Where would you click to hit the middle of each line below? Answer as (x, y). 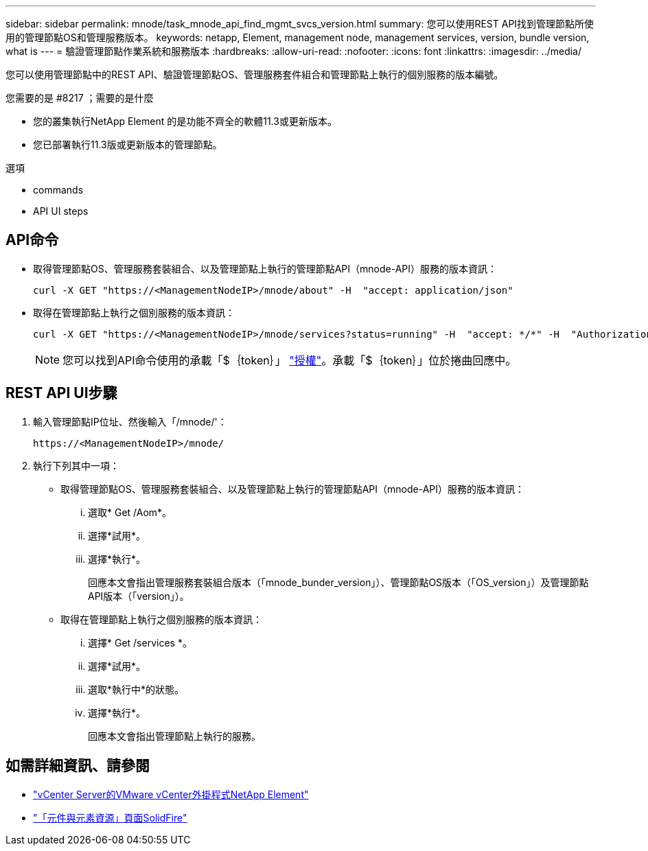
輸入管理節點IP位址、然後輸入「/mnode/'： (130, 421)
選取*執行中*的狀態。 (136, 689)
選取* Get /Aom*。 (130, 512)
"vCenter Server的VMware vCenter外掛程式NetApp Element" (171, 794)
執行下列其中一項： (76, 465)
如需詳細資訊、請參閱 (78, 766)
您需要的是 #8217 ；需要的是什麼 (80, 98)
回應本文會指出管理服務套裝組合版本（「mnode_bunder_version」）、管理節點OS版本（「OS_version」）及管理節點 (338, 582)
